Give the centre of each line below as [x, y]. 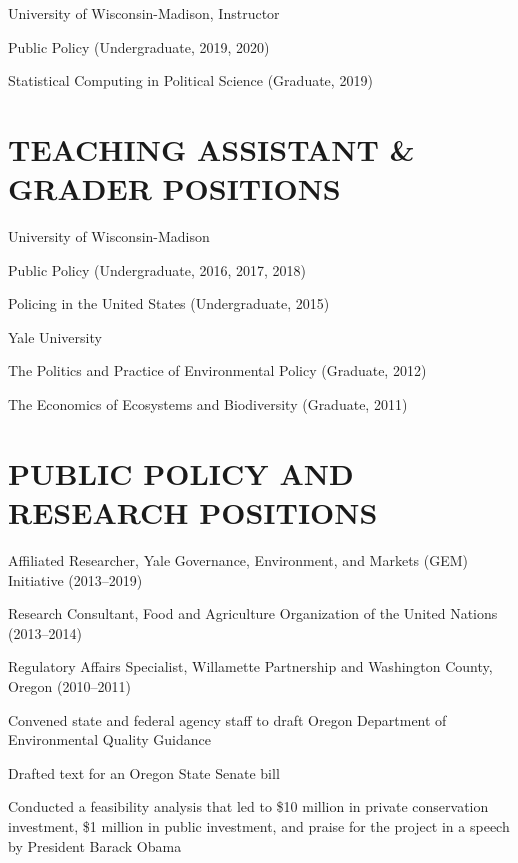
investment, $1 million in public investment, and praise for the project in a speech [259, 825]
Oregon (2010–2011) [69, 685]
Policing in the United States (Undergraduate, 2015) [169, 303]
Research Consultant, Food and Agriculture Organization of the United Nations [253, 613]
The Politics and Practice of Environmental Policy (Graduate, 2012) [217, 370]
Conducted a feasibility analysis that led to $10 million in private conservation [248, 806]
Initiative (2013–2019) [75, 579]
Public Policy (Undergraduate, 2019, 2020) [139, 46]
